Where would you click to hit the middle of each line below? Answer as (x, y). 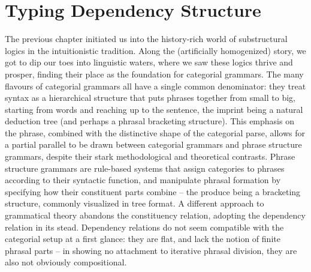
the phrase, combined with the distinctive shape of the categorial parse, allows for (155, 132)
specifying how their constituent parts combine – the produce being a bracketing (153, 191)
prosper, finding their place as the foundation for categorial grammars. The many (154, 74)
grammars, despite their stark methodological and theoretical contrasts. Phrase (150, 156)
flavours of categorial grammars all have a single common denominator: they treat (155, 86)
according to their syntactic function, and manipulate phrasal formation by (143, 180)
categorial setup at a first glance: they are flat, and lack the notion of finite (143, 239)
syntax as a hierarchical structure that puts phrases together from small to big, (150, 98)
